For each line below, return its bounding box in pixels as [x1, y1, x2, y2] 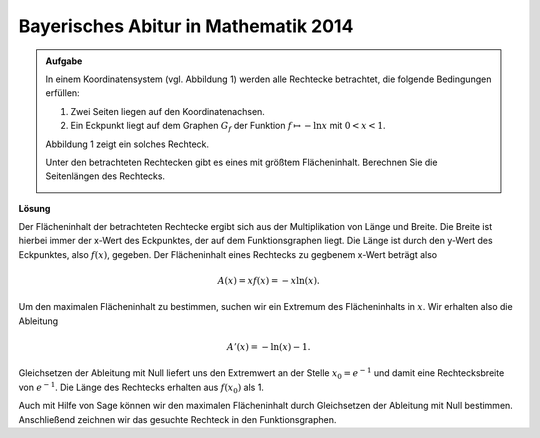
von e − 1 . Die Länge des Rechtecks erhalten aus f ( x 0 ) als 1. [18, 380, 265, 395]
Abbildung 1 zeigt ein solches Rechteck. [45, 138, 210, 150]
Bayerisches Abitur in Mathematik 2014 [18, 15, 354, 37]
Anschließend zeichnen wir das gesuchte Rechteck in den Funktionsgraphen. [18, 413, 337, 425]
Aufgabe [45, 55, 83, 67]
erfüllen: [45, 87, 80, 99]
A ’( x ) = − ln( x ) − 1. [226, 341, 311, 352]
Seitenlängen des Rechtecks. [45, 170, 165, 182]
